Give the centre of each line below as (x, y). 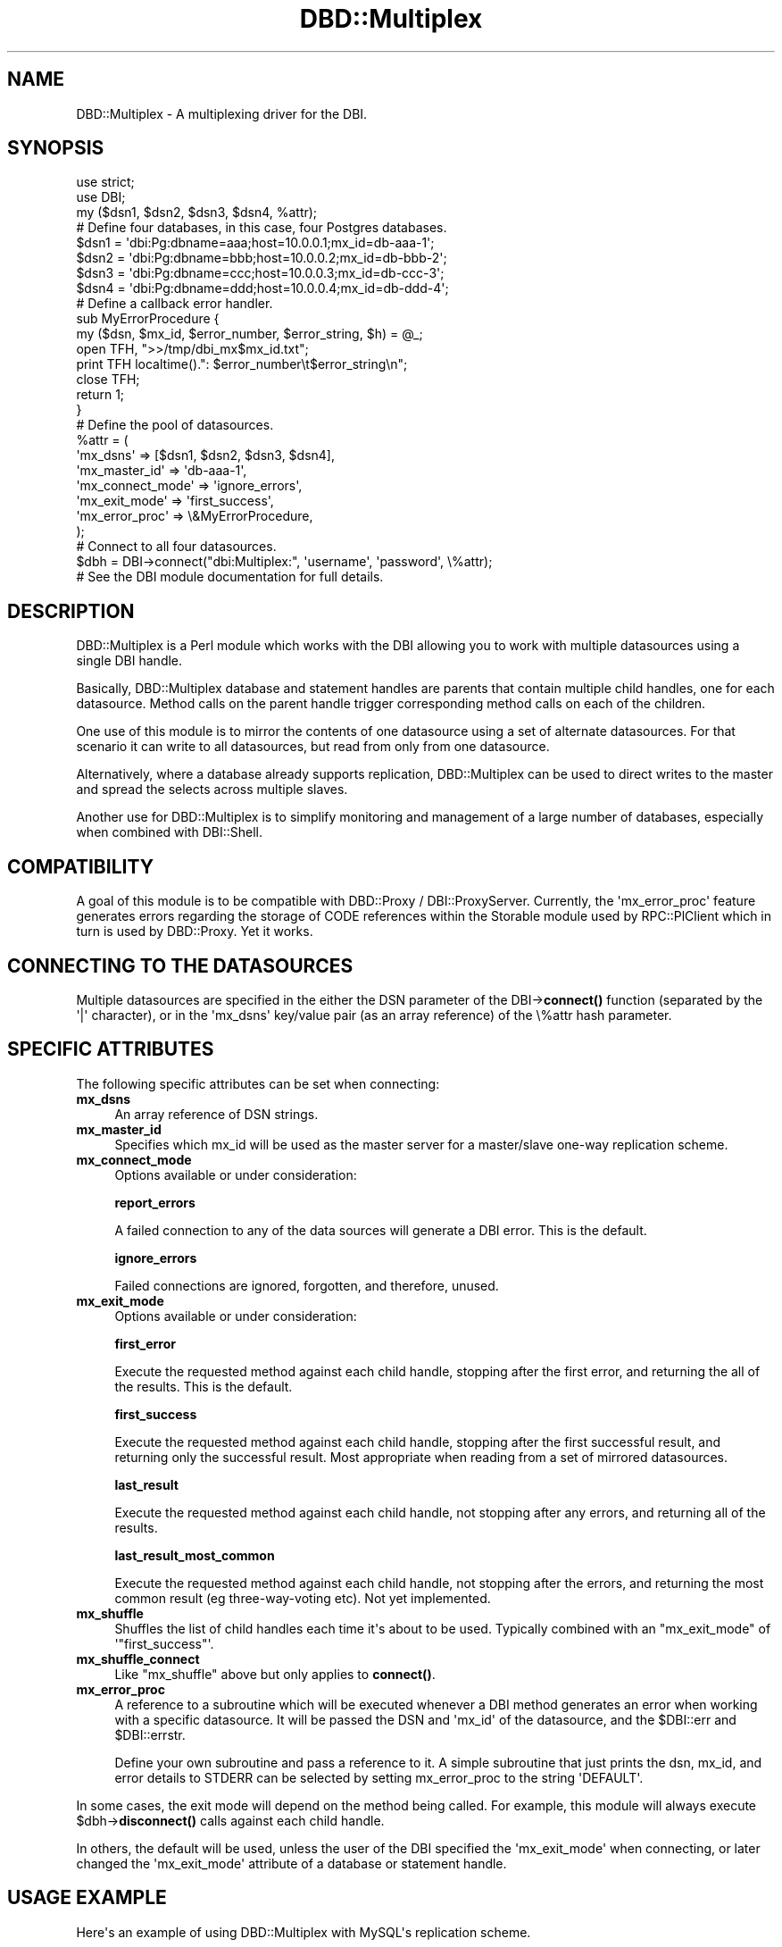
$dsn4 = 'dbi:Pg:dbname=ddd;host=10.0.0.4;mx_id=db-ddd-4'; (262, 288)
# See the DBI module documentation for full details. (230, 577)
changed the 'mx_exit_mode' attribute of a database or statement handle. (291, 1863)
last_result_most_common (195, 1555)
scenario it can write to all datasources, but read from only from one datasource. (313, 747)
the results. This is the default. (204, 1386)
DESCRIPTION (71, 611)
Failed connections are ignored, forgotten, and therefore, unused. (307, 1285)
